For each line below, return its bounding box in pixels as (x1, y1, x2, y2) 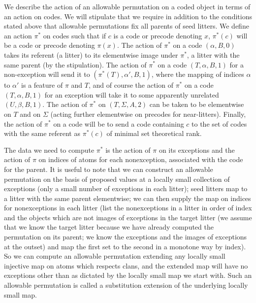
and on (20, 108, 41, 119)
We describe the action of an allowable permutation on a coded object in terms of (4, 1, 251, 11)
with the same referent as (4, 128, 80, 138)
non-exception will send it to (4, 69, 90, 79)
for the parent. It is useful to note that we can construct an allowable (4, 164, 213, 174)
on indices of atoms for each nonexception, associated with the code (38, 154, 243, 165)
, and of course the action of (88, 80, 173, 90)
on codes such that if (43, 30, 106, 40)
